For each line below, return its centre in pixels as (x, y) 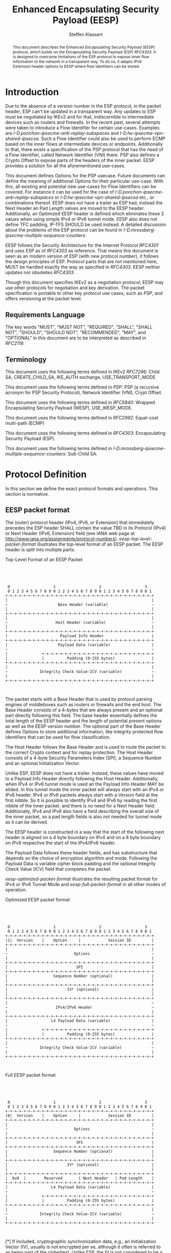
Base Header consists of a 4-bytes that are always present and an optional (84, 710)
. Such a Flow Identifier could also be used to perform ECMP (102, 138)
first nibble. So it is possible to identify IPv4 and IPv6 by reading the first (81, 800)
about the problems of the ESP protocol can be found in (64, 230)
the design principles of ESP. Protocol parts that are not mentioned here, (81, 262)
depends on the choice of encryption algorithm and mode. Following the (81, 858)
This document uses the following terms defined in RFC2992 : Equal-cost (82, 418)
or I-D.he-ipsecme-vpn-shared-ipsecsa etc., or (104, 197)
